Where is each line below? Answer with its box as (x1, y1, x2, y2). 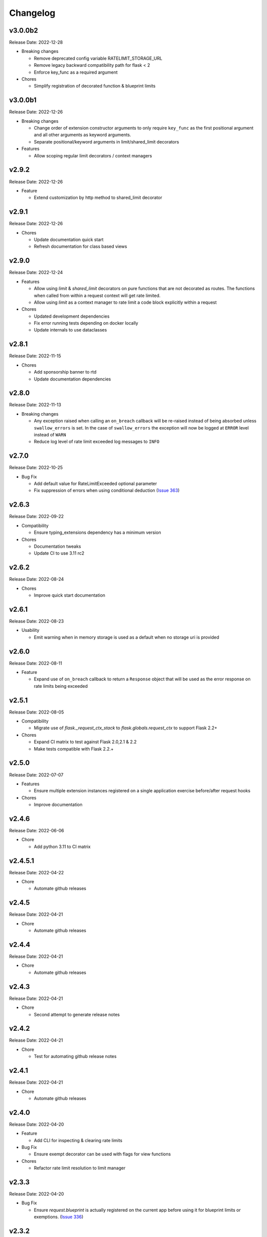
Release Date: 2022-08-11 (9, 660, 62, 666)
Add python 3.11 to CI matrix (34, 844, 91, 850)
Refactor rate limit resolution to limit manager (34, 1165, 126, 1171)
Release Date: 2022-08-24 (9, 576, 64, 582)
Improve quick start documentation (34, 592, 106, 598)
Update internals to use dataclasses (34, 327, 107, 333)
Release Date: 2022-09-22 (9, 514, 64, 520)
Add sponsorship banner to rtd (34, 369, 96, 375)
